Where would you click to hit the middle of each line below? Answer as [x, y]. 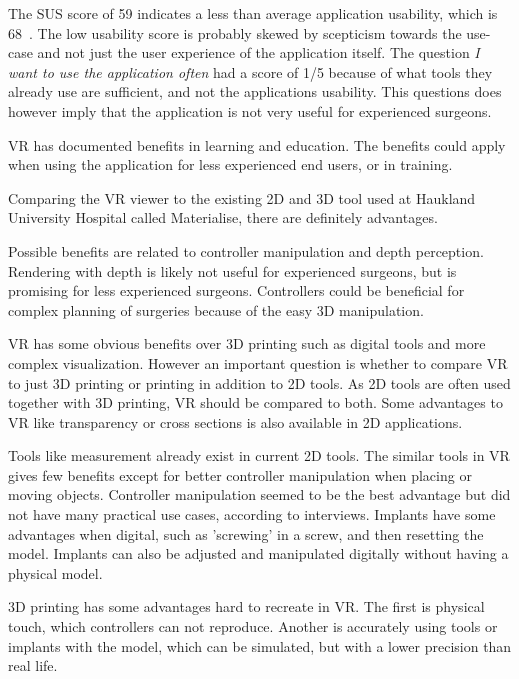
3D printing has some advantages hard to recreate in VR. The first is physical [246, 606]
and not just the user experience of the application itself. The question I [258, 52]
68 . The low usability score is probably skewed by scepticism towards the [235, 32]
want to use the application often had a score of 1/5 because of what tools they [250, 71]
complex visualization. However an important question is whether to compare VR [258, 362]
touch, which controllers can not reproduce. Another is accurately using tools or [253, 626]
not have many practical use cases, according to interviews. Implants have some [252, 514]
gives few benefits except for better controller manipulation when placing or [240, 474]
